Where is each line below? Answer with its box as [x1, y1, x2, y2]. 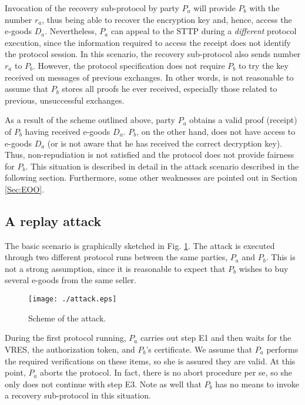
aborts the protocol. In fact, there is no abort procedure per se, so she [40, 366, 292, 379]
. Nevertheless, [45, 25, 97, 37]
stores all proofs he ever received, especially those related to [62, 82, 277, 95]
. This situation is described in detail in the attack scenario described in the [25, 160, 299, 172]
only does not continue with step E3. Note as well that [5, 377, 202, 390]
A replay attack [5, 211, 102, 230]
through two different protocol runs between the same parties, [5, 251, 228, 263]
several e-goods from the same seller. [5, 274, 136, 286]
